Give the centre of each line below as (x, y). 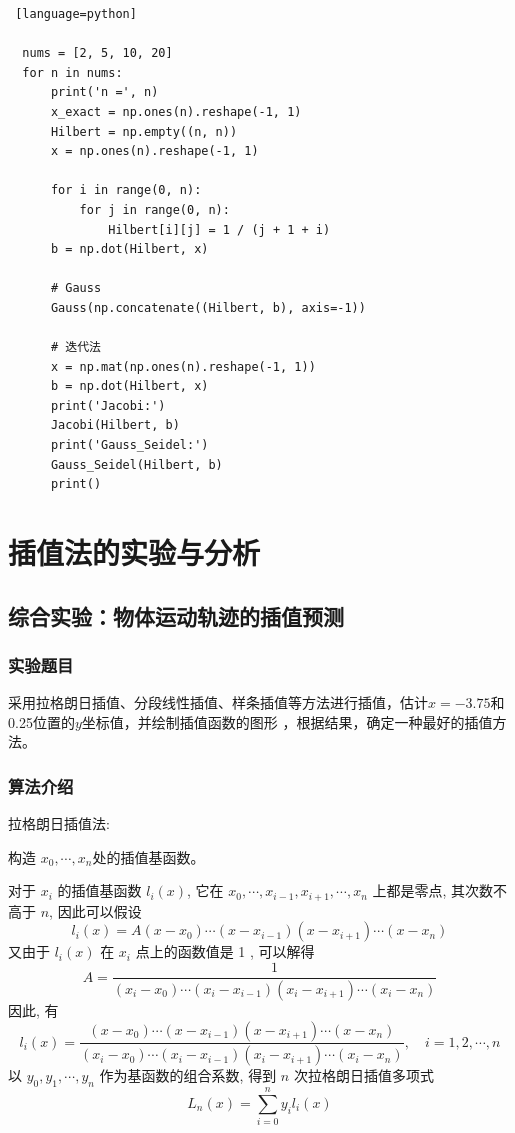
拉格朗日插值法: (59, 823)
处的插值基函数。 (148, 856)
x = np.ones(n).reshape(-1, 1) (154, 151)
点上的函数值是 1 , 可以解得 (225, 951)
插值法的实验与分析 (134, 552)
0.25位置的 (41, 721)
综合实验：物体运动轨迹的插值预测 (176, 615)
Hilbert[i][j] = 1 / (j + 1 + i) (219, 229)
